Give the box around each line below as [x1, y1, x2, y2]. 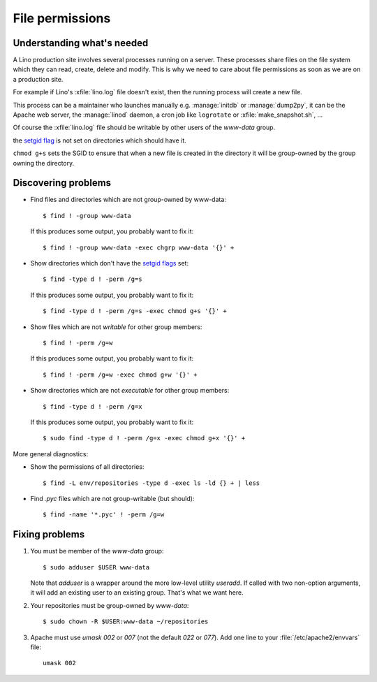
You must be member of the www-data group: [30, 547, 164, 556]
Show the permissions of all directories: [30, 463, 145, 471]
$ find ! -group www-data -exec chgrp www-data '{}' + [43, 243, 235, 252]
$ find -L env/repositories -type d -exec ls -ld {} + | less [43, 479, 260, 487]
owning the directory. [13, 159, 75, 167]
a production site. [13, 75, 64, 83]
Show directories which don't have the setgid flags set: [30, 259, 188, 268]
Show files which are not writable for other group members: [30, 322, 202, 331]
